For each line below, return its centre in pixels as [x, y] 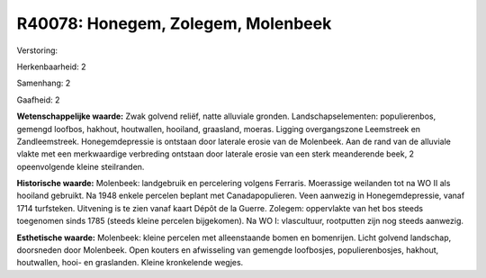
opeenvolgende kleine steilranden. [81, 166]
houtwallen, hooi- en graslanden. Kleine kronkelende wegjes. [130, 263]
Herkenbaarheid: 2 [51, 67]
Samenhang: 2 [44, 83]
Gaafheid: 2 [38, 100]
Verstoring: [37, 50]
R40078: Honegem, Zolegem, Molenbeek [174, 23]
